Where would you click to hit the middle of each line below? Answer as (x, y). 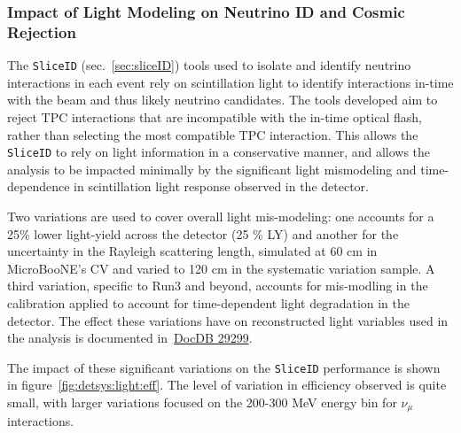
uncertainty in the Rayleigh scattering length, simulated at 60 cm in (192, 251)
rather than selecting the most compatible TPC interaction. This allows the (213, 134)
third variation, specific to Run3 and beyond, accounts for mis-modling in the (218, 286)
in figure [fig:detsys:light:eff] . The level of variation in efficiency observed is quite (227, 385)
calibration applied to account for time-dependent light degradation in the (209, 302)
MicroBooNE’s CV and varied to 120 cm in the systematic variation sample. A (221, 268)
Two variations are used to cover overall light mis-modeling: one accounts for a (221, 216)
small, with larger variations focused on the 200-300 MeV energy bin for (202, 402)
